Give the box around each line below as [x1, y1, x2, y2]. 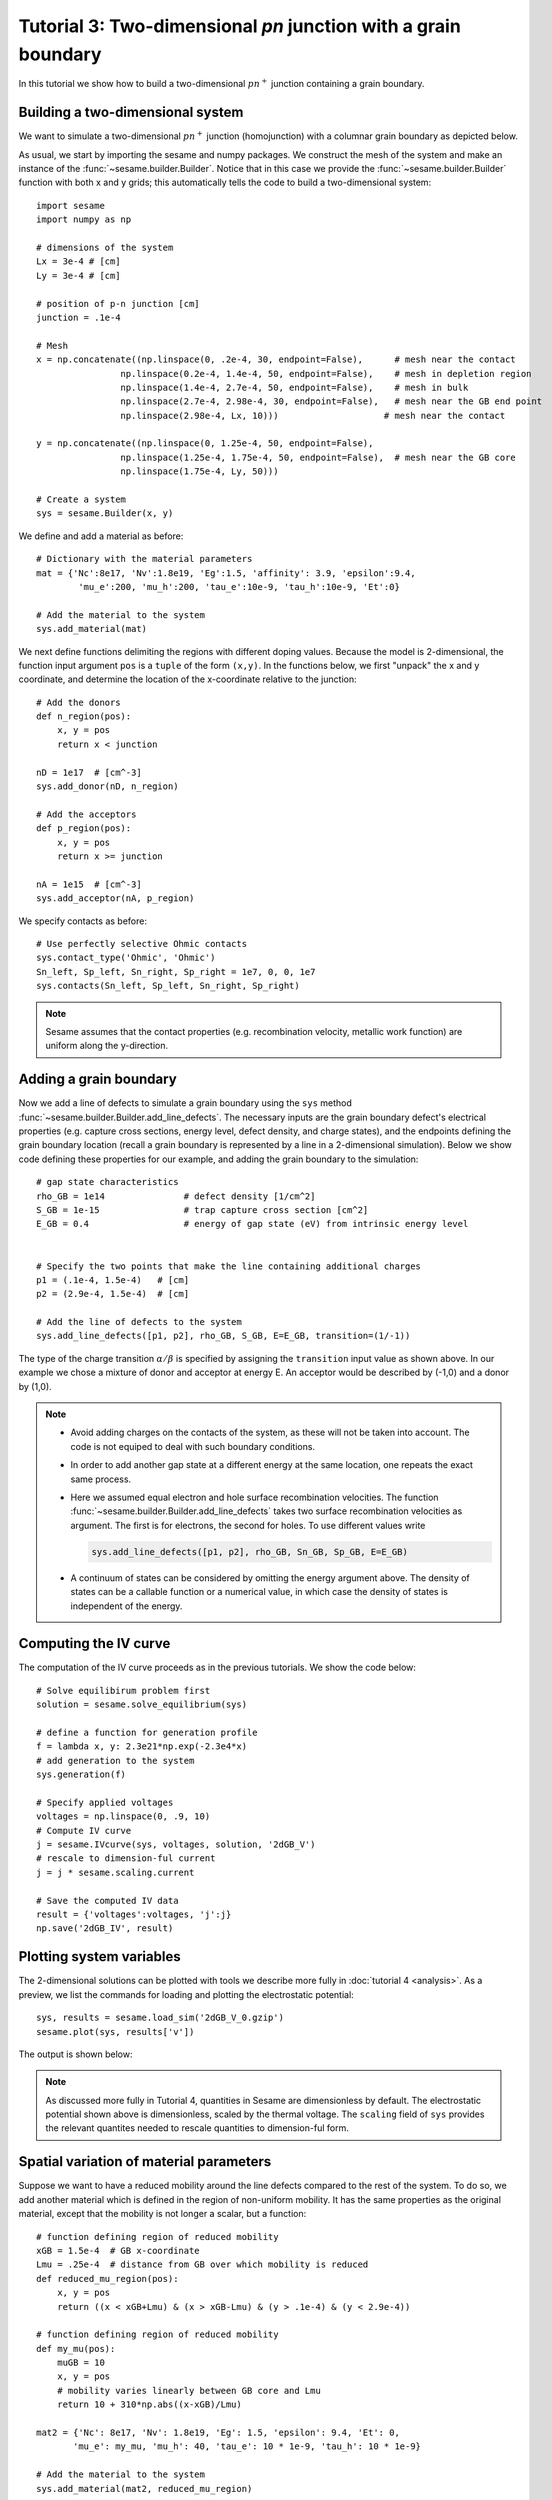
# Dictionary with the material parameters [36, 553, 253, 565]
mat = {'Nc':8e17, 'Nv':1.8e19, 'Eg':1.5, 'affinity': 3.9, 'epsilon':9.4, [36, 567, 416, 579]
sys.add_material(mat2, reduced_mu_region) [36, 2483, 253, 2494]
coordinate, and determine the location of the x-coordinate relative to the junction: [18, 673, 357, 685]
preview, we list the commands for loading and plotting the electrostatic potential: [18, 1988, 354, 2000]
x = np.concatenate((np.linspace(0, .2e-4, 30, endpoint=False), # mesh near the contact [36, 354, 517, 365]
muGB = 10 [56, 2357, 105, 2369]
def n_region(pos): [36, 711, 132, 722]
